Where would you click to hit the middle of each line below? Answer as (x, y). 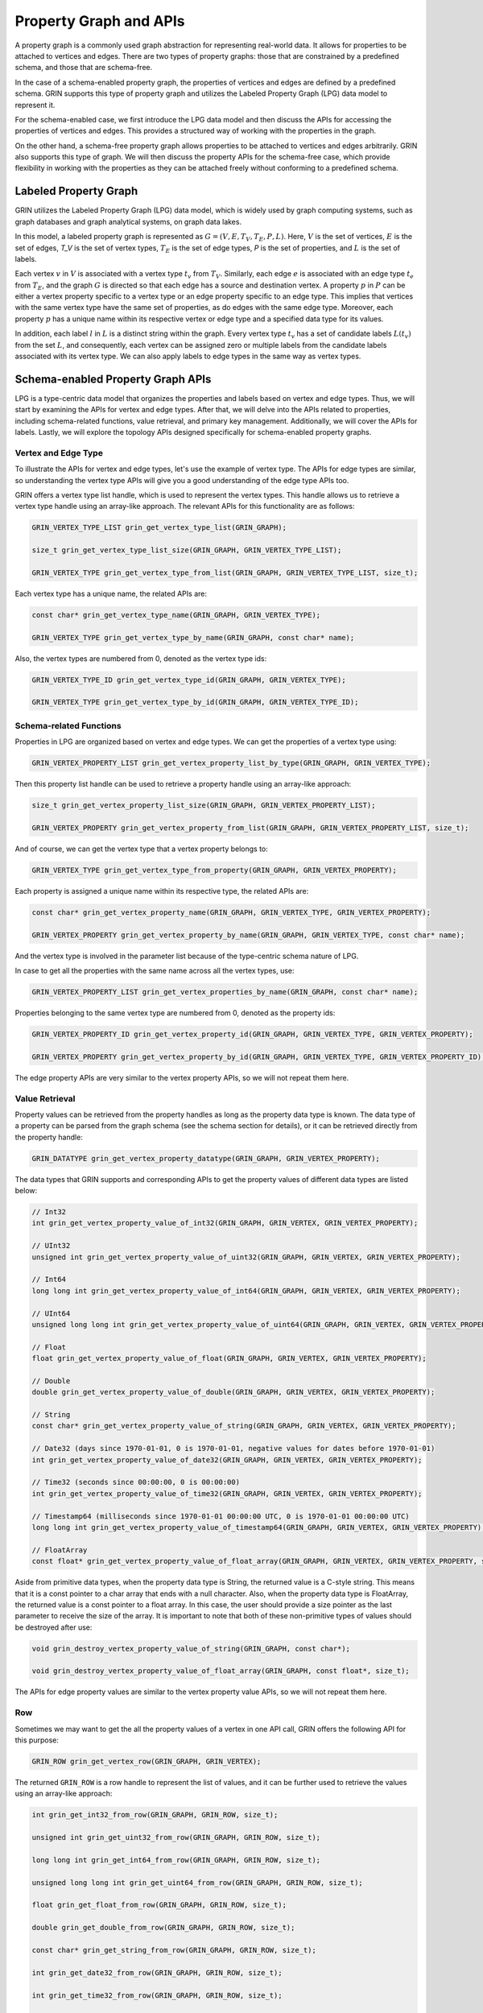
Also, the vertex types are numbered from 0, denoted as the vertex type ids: (141, 658)
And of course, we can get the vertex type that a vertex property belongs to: (142, 849)
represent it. (35, 105)
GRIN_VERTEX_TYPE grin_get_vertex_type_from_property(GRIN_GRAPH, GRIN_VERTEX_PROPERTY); (215, 870)
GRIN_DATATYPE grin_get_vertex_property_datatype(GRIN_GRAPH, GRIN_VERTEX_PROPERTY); (206, 1158)
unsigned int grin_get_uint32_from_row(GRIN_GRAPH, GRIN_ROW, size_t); (176, 1837)
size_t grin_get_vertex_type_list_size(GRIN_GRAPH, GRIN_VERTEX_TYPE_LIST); (187, 550)
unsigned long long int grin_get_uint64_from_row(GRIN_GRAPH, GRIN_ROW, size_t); (198, 1883)
